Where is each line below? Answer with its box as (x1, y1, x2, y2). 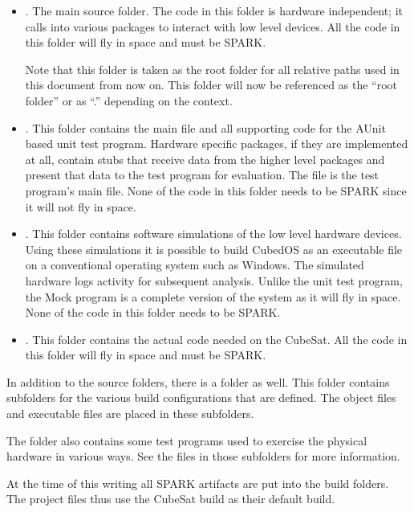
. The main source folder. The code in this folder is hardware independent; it (25, 2, 404, 18)
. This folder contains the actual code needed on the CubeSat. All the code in (25, 330, 408, 347)
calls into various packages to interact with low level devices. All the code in (25, 18, 400, 35)
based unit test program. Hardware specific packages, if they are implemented (25, 135, 408, 152)
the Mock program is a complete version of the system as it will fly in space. (25, 288, 401, 305)
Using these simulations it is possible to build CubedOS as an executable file (25, 240, 403, 257)
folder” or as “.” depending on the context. (25, 92, 233, 109)
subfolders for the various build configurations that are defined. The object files (6, 389, 396, 406)
